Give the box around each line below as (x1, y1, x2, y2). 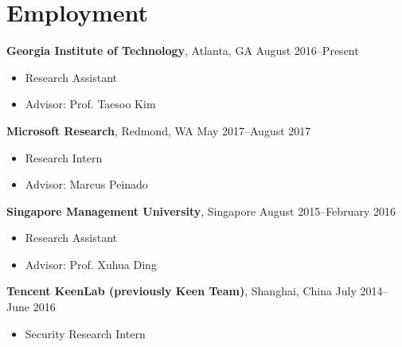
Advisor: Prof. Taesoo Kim (25, 96, 156, 112)
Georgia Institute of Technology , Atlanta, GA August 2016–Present (6, 42, 359, 59)
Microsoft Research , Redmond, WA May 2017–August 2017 (6, 122, 311, 138)
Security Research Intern (25, 325, 146, 341)
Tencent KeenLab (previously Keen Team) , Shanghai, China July (6, 283, 357, 299)
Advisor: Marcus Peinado (25, 176, 148, 193)
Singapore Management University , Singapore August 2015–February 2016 (6, 202, 396, 219)
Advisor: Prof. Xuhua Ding (25, 255, 157, 272)
